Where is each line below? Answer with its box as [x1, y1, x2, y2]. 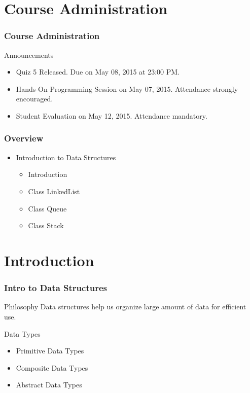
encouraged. [16, 93, 53, 104]
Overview [4, 132, 44, 145]
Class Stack [28, 220, 64, 231]
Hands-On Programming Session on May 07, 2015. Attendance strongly [16, 83, 238, 94]
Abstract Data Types [16, 379, 82, 390]
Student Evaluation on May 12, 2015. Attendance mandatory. [16, 110, 207, 121]
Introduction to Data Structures [16, 152, 116, 162]
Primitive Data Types [16, 345, 84, 356]
